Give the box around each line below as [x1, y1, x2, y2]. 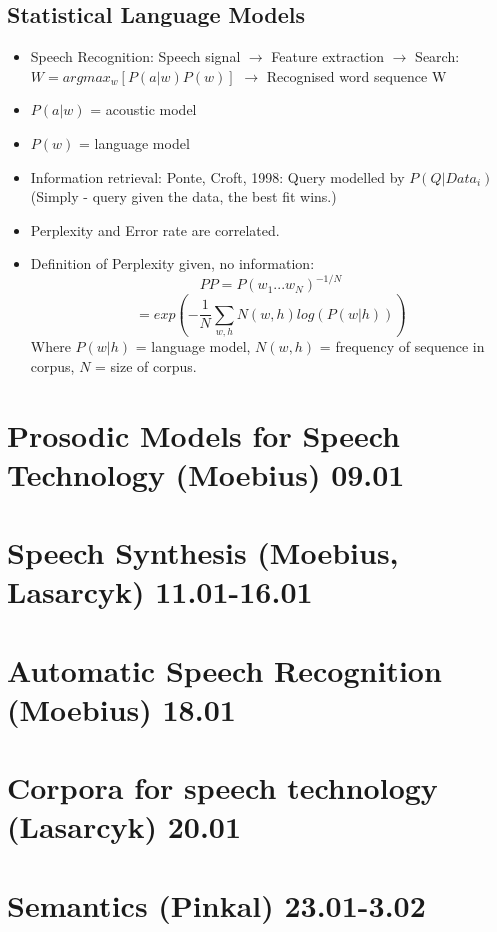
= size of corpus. [95, 355, 197, 376]
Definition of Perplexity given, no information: [30, 253, 315, 274]
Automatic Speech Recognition [7, 649, 442, 690]
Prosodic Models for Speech [7, 414, 400, 455]
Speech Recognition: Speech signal [30, 46, 241, 67]
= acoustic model [90, 99, 197, 120]
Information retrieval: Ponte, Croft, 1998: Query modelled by [30, 166, 405, 187]
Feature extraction [271, 46, 385, 67]
